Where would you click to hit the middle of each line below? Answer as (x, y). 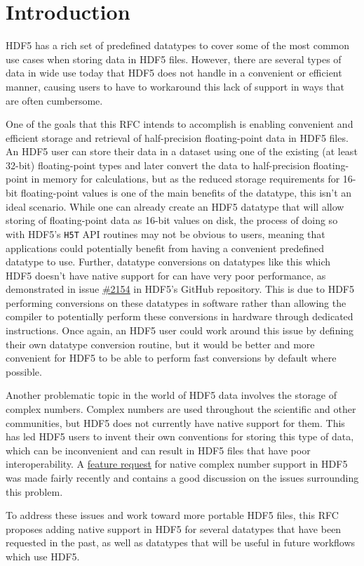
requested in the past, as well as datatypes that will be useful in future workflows (181, 542)
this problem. (34, 491)
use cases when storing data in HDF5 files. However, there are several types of (174, 59)
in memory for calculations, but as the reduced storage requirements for (186, 179)
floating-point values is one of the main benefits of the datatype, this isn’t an (186, 193)
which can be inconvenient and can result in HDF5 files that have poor (158, 450)
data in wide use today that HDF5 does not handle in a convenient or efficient (174, 73)
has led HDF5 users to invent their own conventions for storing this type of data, (180, 436)
